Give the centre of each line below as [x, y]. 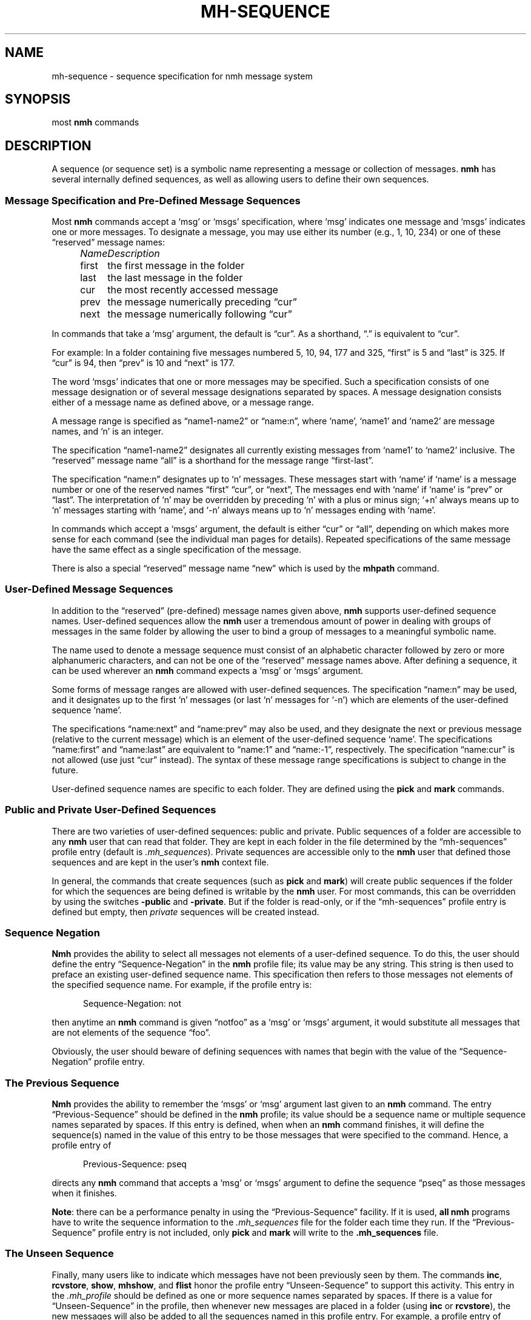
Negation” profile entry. [98, 1062]
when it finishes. [84, 1193]
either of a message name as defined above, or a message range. [183, 402]
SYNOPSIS [38, 99]
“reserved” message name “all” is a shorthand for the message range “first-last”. [213, 461]
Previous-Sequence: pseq [135, 1164]
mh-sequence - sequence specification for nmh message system [182, 76]
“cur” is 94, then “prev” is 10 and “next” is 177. [143, 363]
